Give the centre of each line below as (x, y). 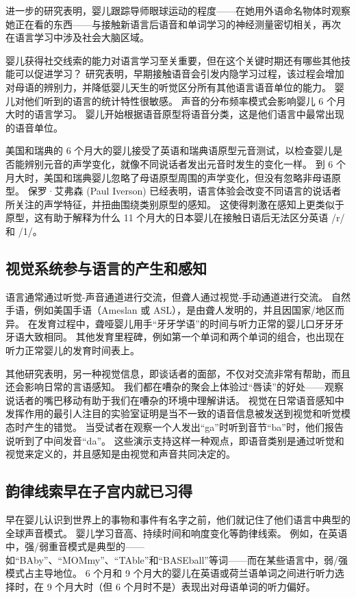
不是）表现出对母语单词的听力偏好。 (234, 586)
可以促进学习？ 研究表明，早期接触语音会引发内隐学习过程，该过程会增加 (179, 74)
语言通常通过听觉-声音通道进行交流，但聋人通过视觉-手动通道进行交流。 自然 (178, 296)
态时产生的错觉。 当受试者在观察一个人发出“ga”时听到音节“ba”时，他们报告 (175, 427)
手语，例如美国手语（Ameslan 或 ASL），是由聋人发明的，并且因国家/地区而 (175, 310)
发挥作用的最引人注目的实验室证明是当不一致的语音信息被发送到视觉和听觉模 (178, 413)
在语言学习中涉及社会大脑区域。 (77, 37)
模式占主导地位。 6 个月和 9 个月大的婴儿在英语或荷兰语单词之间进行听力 (170, 573)
